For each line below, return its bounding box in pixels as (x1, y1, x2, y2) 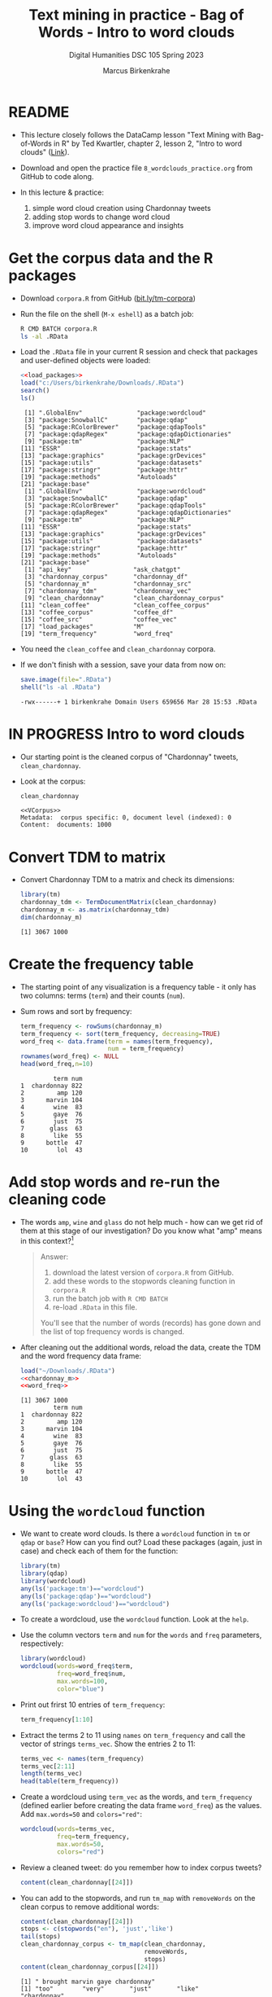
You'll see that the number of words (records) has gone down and (40, 1318, 261, 1328)
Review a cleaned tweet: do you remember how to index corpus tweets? (19, 1863, 262, 1872)
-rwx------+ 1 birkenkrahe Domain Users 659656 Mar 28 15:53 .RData (19, 698, 257, 706)
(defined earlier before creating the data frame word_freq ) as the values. (19, 1801, 262, 1810)
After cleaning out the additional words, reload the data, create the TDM (19, 1342, 261, 1352)
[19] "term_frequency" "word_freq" (19, 630, 174, 638)
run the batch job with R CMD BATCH (52, 1293, 169, 1303)
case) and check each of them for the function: (19, 1546, 179, 1556)
